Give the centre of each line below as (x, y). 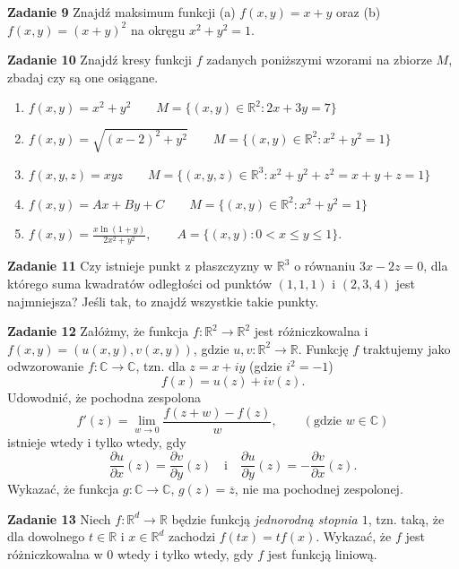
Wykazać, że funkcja (63, 489)
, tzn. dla (160, 366)
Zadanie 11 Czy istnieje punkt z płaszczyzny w (140, 266)
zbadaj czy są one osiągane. (83, 77)
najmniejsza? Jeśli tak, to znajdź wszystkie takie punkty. (163, 301)
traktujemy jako (407, 348)
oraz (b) (359, 12)
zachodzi (192, 536)
